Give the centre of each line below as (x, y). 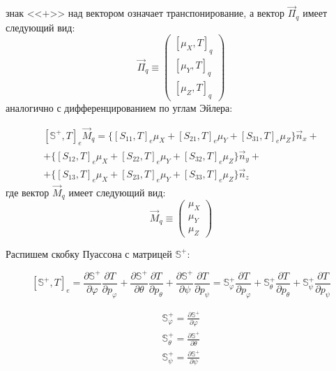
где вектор (28, 192)
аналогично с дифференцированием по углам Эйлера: (119, 107)
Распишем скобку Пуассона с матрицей (89, 253)
